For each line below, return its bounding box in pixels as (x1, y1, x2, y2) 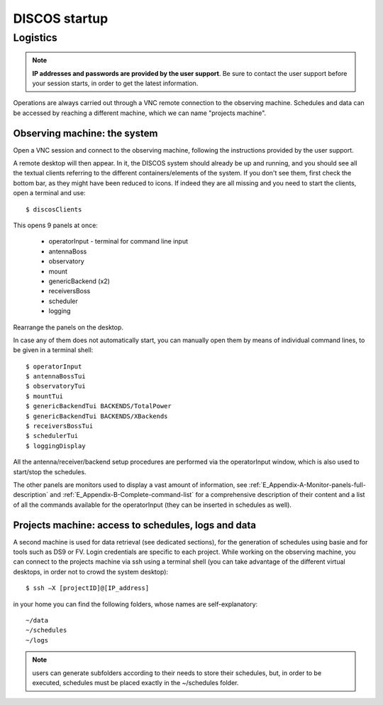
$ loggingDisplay (26, 442, 86, 450)
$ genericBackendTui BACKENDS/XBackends (26, 412, 168, 420)
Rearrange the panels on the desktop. (13, 323, 124, 332)
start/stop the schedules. (13, 467, 87, 476)
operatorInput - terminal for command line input (48, 237, 188, 246)
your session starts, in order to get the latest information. (32, 79, 199, 87)
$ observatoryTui (26, 382, 86, 390)
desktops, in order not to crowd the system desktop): (13, 567, 169, 576)
